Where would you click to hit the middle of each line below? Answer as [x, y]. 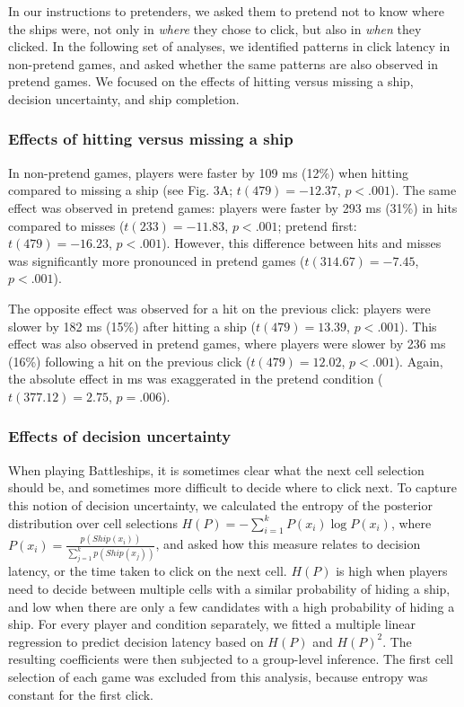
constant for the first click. [81, 694]
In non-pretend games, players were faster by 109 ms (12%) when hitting [209, 172]
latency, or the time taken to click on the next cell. [148, 571]
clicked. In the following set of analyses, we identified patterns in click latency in [229, 46]
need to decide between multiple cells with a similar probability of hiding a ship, [229, 589]
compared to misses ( [66, 225]
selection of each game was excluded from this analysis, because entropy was [218, 676]
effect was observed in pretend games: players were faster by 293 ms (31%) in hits [233, 207]
